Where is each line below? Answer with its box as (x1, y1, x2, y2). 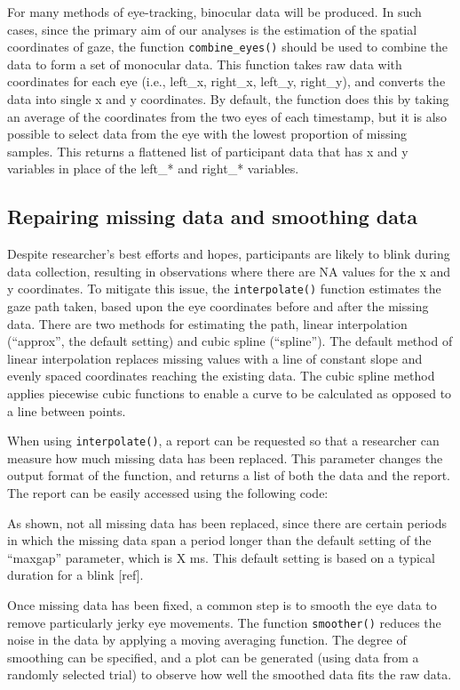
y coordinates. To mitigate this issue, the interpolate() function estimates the (7, 279, 441, 298)
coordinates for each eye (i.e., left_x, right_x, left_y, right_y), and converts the (7, 72, 446, 91)
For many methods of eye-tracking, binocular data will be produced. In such (7, 3, 422, 20)
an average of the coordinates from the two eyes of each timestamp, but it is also (7, 107, 448, 125)
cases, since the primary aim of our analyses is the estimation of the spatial (7, 20, 417, 38)
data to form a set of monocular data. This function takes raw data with (7, 54, 402, 73)
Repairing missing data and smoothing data (7, 203, 418, 230)
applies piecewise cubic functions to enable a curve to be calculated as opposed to (7, 384, 452, 403)
